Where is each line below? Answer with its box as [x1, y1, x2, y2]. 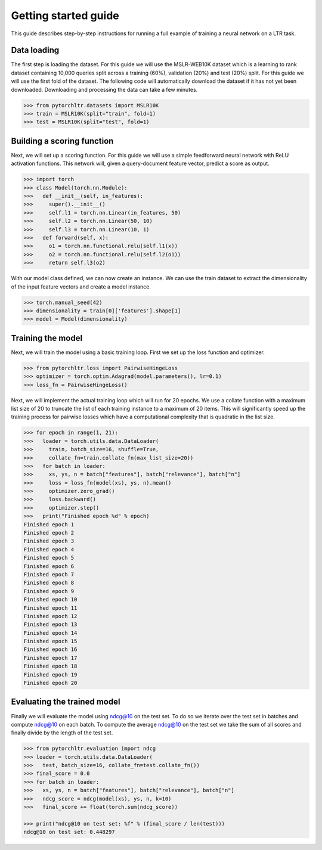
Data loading [11, 45, 60, 55]
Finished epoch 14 [23, 629, 78, 636]
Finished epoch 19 [23, 671, 78, 678]
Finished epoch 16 [23, 646, 78, 653]
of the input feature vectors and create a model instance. [11, 283, 151, 290]
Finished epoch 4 [23, 546, 75, 553]
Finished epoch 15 [23, 638, 78, 645]
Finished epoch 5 [23, 554, 75, 562]
